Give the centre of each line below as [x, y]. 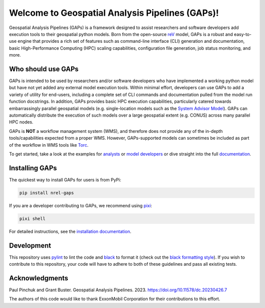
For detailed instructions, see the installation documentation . [70, 231]
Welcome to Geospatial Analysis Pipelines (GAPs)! [114, 13]
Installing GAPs [33, 168]
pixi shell [32, 218]
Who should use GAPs [44, 69]
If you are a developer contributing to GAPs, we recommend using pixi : [80, 205]
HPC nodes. [21, 122]
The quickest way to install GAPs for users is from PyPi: [65, 180]
